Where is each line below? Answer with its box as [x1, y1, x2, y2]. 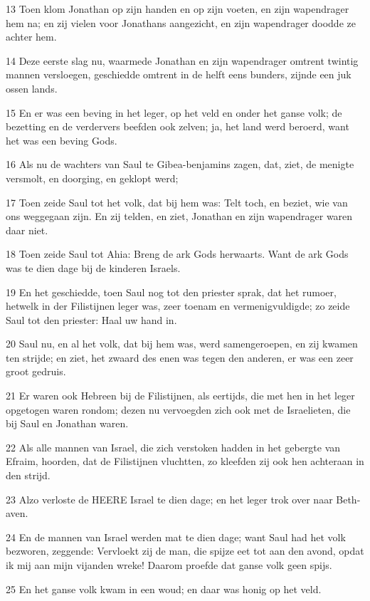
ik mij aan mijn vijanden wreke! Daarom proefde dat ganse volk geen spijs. [6, 558, 332, 572]
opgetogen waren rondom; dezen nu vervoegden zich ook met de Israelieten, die [6, 402, 351, 417]
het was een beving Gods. [6, 132, 117, 147]
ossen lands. [6, 80, 58, 95]
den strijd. [6, 468, 51, 483]
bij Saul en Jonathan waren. [6, 416, 129, 431]
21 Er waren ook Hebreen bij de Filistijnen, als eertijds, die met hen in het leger [6, 388, 355, 403]
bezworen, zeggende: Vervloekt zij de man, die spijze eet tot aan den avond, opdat [6, 543, 364, 558]
